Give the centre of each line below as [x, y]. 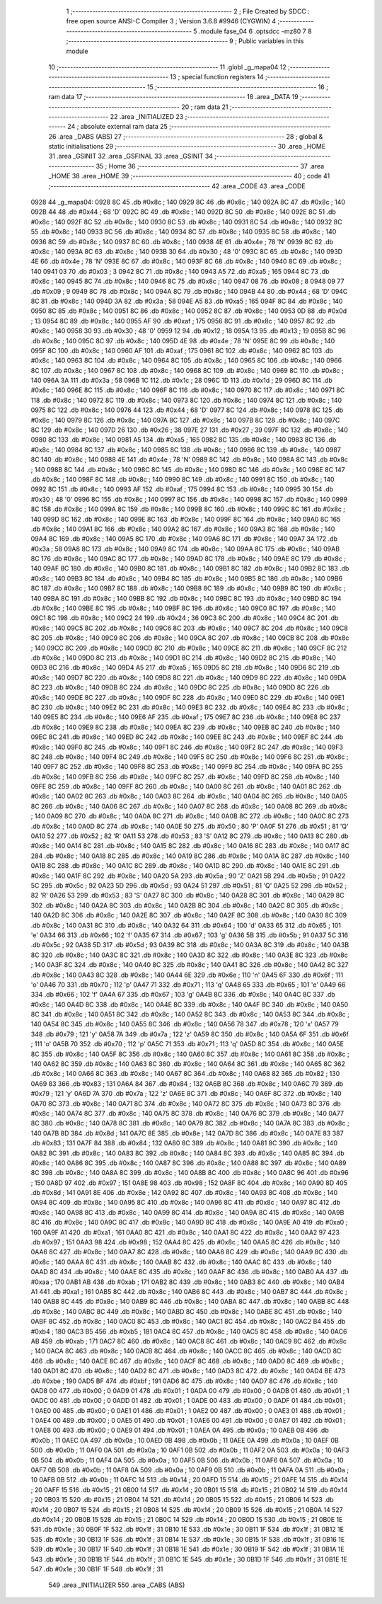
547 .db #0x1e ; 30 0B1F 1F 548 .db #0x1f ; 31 [97, 1569]
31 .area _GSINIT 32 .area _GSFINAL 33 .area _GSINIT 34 [131, 156]
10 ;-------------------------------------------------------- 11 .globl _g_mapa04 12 [167, 67]
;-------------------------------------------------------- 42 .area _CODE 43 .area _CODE [177, 186]
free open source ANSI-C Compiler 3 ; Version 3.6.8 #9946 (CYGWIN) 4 [171, 21]
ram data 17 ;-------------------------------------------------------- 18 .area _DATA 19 [173, 97]
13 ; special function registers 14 [217, 77]
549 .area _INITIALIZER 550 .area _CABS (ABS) [117, 1585]
